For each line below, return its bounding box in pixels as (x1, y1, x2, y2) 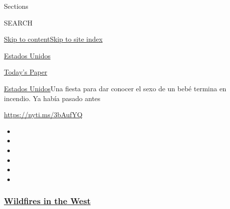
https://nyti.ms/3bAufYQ (4, 109, 83, 120)
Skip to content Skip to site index (4, 34, 103, 44)
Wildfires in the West (4, 195, 91, 207)
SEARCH (4, 17, 33, 27)
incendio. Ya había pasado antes (4, 93, 101, 103)
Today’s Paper (4, 67, 48, 77)
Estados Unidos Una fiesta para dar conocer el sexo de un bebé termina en (4, 83, 227, 93)
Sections (4, 1, 28, 11)
